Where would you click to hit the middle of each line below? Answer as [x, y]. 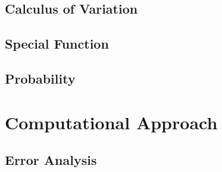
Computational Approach [111, 122]
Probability [40, 78]
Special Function [57, 44]
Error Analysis [51, 160]
